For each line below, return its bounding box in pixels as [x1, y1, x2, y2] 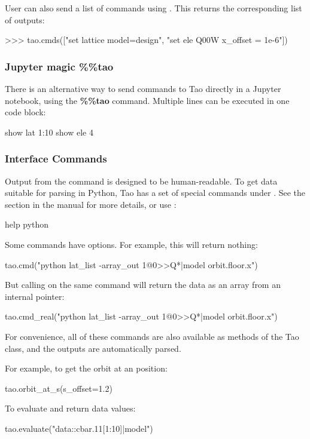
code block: [5, 106, 46, 118]
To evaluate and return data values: [5, 402, 136, 415]
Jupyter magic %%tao [5, 59, 114, 73]
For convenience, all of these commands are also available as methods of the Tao [5, 330, 299, 342]
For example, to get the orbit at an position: [5, 362, 168, 374]
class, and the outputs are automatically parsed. [5, 342, 181, 354]
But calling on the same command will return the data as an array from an [5, 278, 281, 291]
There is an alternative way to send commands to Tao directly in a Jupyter [5, 82, 281, 94]
